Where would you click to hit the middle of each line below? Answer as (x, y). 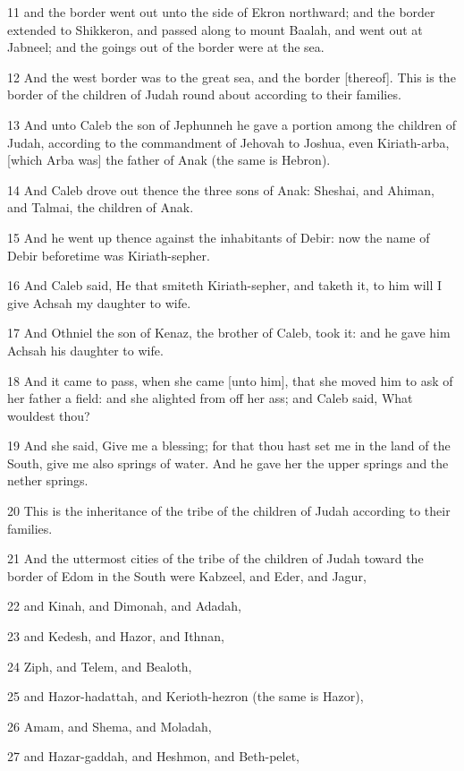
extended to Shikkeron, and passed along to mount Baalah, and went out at (215, 29)
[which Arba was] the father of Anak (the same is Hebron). (169, 160)
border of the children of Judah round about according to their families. (204, 94)
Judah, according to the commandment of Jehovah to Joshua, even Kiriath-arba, (228, 142)
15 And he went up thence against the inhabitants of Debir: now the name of (219, 237)
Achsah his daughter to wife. (85, 350)
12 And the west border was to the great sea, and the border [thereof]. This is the (232, 77)
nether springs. (48, 480)
